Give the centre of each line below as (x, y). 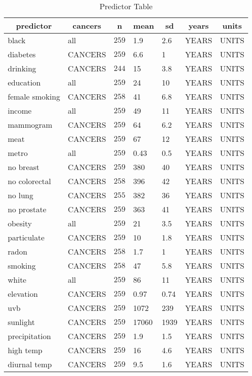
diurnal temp (30, 364)
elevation (23, 294)
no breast (24, 167)
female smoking (34, 96)
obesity (20, 223)
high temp (25, 350)
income (20, 111)
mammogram (30, 125)
